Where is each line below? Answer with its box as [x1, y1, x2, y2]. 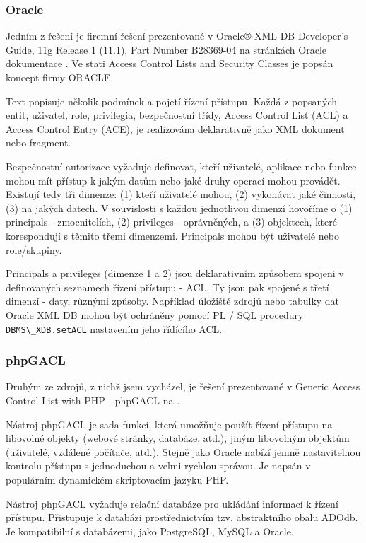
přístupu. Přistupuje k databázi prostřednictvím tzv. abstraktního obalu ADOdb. [6, 510, 358, 525]
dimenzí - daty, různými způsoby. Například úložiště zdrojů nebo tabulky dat [6, 293, 340, 308]
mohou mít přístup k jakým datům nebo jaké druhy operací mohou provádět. [6, 173, 341, 187]
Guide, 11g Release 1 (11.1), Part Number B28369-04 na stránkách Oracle [6, 42, 327, 57]
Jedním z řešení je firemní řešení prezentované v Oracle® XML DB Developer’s [6, 28, 348, 43]
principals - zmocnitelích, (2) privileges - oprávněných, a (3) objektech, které [6, 214, 337, 229]
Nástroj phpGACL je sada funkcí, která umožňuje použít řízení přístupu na [6, 416, 333, 431]
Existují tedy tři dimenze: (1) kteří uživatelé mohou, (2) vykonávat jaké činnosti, [6, 187, 356, 202]
